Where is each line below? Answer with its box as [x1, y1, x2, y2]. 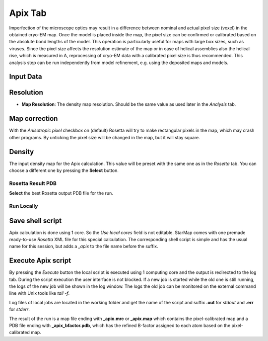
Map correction [9, 114, 58, 123]
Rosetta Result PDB [9, 179, 57, 186]
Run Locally [9, 202, 38, 209]
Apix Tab [9, 7, 47, 18]
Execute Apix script [9, 256, 71, 265]
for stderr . [9, 306, 30, 313]
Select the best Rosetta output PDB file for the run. [9, 190, 114, 196]
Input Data [9, 73, 42, 81]
